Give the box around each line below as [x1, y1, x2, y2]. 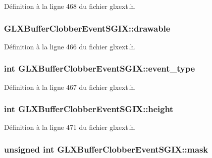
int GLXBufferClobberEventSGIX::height [4, 103, 173, 115]
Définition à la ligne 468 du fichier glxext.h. [4, 1, 136, 11]
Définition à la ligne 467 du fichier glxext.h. [4, 81, 136, 92]
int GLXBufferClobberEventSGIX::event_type [4, 62, 195, 75]
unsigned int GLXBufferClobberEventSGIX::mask [4, 143, 208, 155]
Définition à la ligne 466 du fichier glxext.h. [4, 41, 136, 51]
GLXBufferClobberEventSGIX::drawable [4, 22, 170, 34]
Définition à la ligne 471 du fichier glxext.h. [4, 122, 136, 132]
